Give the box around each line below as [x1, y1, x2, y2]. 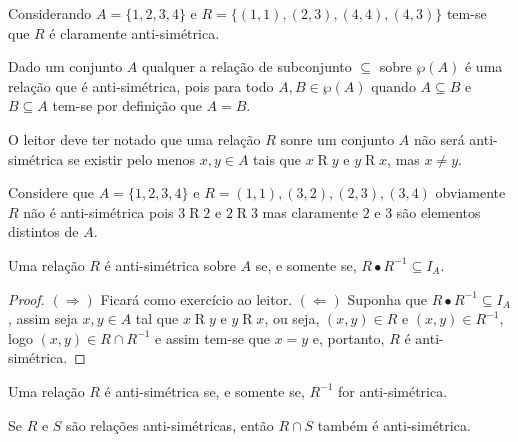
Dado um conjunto [8, 56, 123, 77]
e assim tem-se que [155, 327, 270, 348]
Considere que [8, 182, 95, 203]
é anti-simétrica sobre [104, 254, 236, 275]
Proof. [8, 288, 45, 309]
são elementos [396, 201, 481, 222]
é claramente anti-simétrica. [49, 22, 220, 43]
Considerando [8, 3, 92, 23]
